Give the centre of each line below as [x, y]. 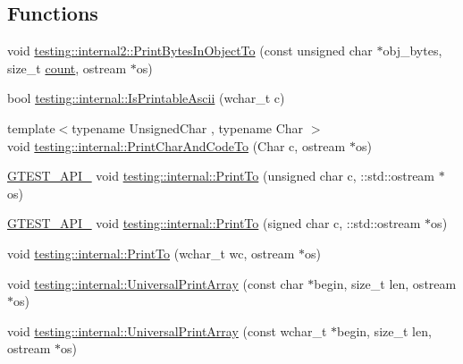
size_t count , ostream [67, 68]
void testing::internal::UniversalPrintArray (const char [156, 283]
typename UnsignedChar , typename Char [188, 127]
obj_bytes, [412, 51]
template [31, 127]
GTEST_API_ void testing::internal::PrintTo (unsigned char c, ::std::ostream [221, 176]
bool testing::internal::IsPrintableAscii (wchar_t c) [146, 98]
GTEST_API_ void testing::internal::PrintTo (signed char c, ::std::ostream [214, 223]
